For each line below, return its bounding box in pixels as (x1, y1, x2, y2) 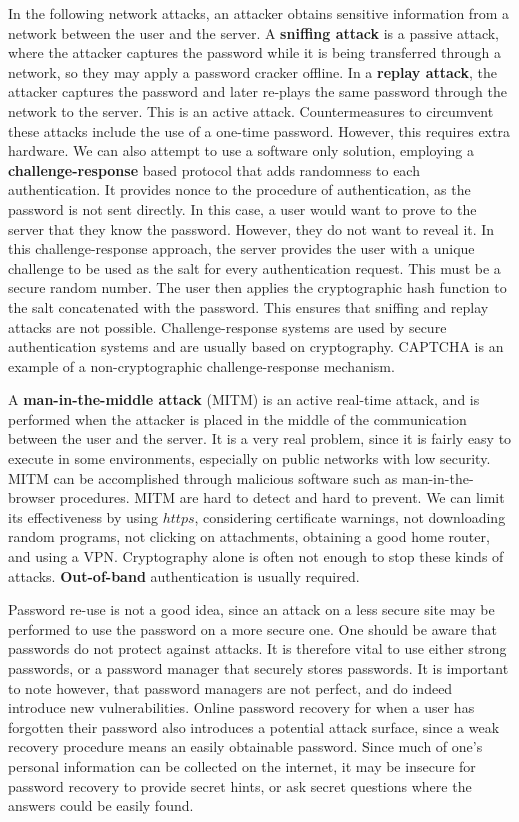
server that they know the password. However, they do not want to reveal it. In (8, 218, 495, 239)
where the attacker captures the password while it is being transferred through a (8, 42, 502, 63)
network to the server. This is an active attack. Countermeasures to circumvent (8, 100, 494, 121)
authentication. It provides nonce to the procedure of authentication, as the (8, 179, 471, 200)
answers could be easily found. (8, 795, 194, 816)
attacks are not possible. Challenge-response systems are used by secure (8, 316, 447, 337)
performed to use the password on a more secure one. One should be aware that (8, 618, 498, 639)
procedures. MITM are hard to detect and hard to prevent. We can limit (59, 487, 505, 508)
